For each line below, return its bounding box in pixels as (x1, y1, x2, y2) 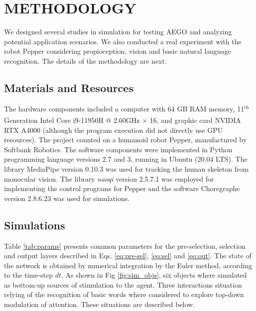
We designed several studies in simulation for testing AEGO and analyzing (4, 26, 232, 37)
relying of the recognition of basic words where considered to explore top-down (4, 289, 244, 300)
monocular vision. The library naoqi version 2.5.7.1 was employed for (4, 173, 214, 184)
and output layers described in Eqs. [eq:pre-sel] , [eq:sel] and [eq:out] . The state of (4, 250, 252, 261)
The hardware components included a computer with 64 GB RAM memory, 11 (4, 103, 245, 113)
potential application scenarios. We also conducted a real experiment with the (4, 36, 242, 46)
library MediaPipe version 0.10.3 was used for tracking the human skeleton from (4, 163, 249, 174)
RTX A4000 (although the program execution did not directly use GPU (4, 124, 223, 135)
